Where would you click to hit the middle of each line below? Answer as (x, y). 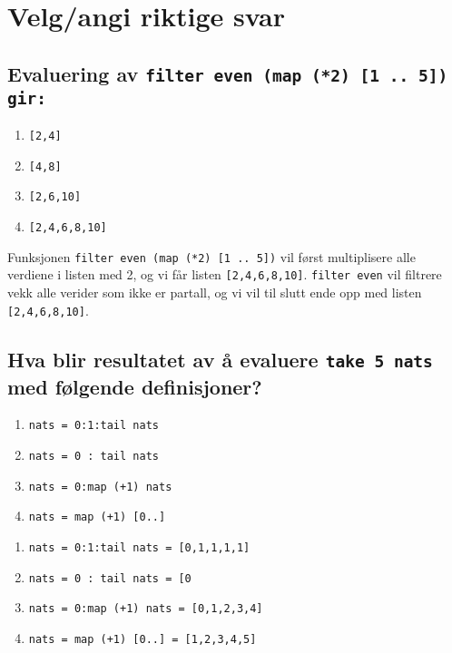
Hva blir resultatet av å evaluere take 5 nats (220, 359)
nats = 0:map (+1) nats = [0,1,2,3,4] (146, 609)
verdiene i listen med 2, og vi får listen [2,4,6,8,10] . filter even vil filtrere (225, 274)
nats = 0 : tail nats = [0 (110, 578)
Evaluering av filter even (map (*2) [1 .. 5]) (228, 73)
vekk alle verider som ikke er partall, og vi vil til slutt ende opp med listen (215, 292)
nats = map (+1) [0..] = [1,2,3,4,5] (142, 640)
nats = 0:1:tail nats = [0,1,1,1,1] (139, 548)
